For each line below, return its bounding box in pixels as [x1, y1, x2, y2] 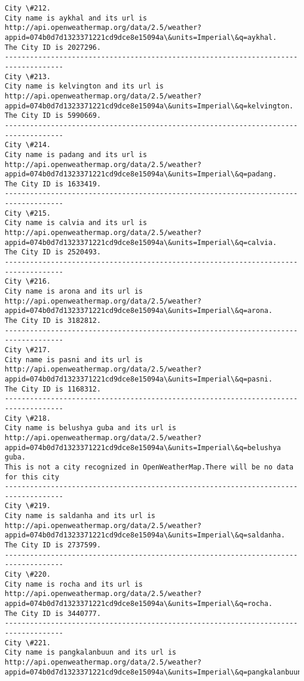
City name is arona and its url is [5, 287, 143, 296]
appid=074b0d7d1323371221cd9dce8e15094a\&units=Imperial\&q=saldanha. [5, 531, 285, 540]
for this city [5, 472, 60, 481]
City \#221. [5, 638, 51, 647]
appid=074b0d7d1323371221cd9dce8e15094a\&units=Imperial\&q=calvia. [5, 238, 277, 247]
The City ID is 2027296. [5, 43, 101, 52]
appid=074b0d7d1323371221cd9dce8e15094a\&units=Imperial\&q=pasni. [5, 374, 273, 383]
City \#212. [5, 4, 51, 12]
